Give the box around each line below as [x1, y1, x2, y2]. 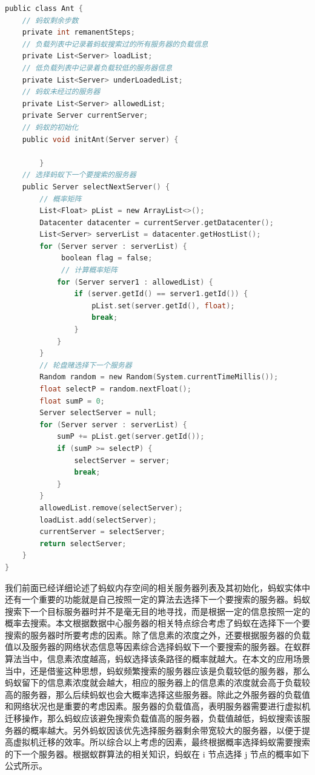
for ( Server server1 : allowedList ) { [56, 277, 213, 286]
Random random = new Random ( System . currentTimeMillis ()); [39, 373, 279, 382]
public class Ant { [5, 4, 83, 13]
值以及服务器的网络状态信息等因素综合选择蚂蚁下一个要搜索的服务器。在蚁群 [5, 640, 310, 653]
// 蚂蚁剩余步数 [22, 16, 79, 25]
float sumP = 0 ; [39, 396, 105, 405]
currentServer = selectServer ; [39, 527, 165, 536]
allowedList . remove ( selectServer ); [39, 503, 183, 512]
